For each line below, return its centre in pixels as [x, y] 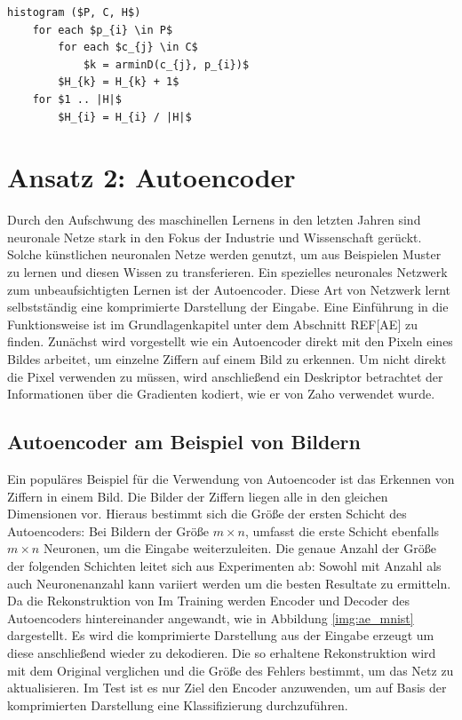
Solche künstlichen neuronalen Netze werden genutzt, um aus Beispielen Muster [224, 254]
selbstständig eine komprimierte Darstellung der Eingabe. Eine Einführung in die [228, 307]
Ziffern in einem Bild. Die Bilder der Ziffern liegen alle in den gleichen [198, 496]
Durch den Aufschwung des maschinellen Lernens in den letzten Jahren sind [214, 220]
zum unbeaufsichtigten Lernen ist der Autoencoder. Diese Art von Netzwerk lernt [229, 289]
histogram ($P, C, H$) [74, 12]
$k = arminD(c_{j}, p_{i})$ [166, 64]
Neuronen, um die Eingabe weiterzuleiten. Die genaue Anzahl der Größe [239, 548]
